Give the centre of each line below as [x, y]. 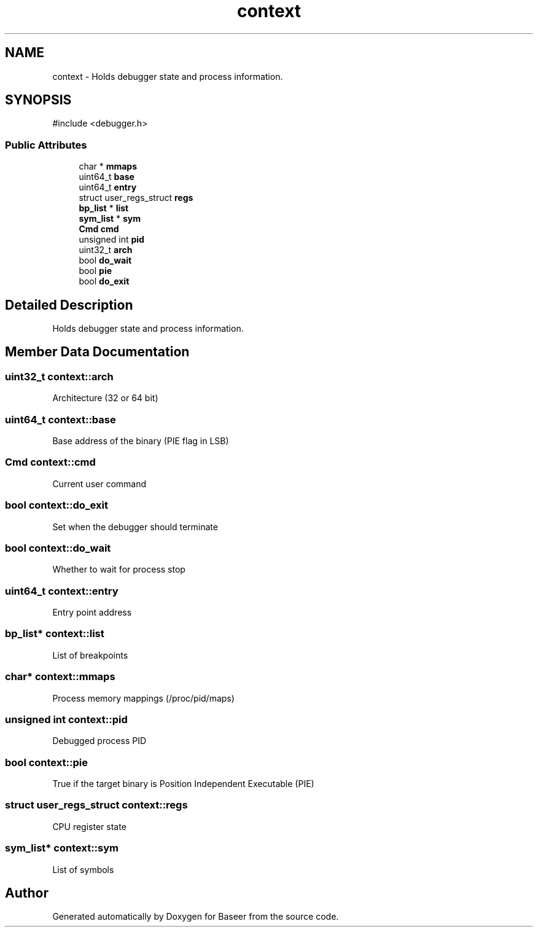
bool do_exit [104, 281]
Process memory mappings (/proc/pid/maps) [143, 698]
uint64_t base [107, 177]
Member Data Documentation [97, 352]
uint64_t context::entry [62, 591]
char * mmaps [108, 166]
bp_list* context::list [55, 634]
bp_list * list [104, 208]
